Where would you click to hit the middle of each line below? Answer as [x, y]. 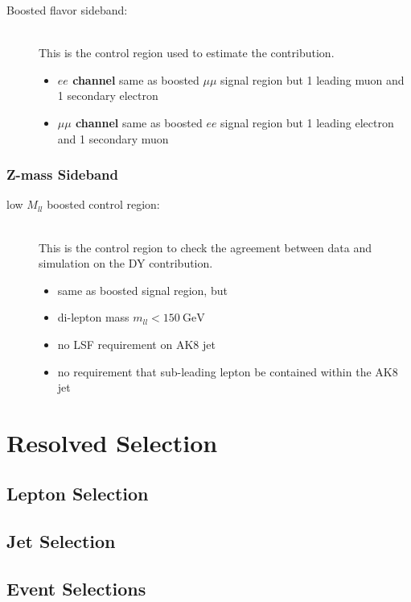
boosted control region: [103, 204]
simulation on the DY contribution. [126, 263]
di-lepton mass [93, 317]
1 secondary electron [108, 95]
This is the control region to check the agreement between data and [205, 247]
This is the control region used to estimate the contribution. [187, 53]
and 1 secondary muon [113, 138]
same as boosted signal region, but [142, 290]
